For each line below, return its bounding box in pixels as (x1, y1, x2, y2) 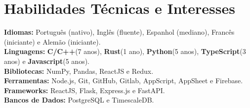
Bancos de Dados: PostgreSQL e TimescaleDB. (4, 95, 154, 105)
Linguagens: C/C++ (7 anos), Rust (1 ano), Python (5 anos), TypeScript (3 (4, 46, 246, 56)
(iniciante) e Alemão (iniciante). (4, 36, 101, 47)
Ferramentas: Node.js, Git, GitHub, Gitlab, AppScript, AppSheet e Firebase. (4, 75, 243, 86)
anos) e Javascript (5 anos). (4, 55, 89, 66)
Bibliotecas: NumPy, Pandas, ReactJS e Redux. (4, 65, 154, 76)
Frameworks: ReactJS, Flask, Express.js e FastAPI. (4, 85, 165, 95)
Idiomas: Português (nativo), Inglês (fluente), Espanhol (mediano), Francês (4, 27, 235, 37)
